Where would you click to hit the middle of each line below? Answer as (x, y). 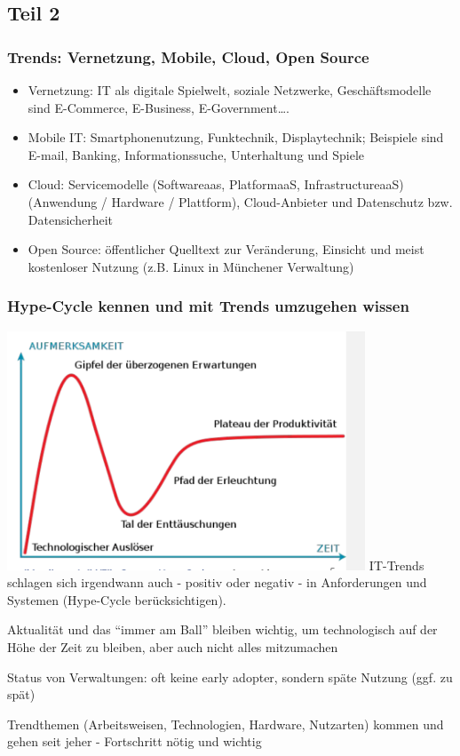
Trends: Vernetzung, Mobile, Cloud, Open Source (188, 56)
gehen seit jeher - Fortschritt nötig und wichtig (135, 741)
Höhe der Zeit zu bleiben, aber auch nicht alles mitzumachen (173, 647)
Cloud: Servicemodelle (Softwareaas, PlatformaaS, (164, 184)
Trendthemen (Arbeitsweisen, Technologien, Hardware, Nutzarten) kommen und (226, 724)
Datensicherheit (70, 219)
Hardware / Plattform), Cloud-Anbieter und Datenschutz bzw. (282, 201)
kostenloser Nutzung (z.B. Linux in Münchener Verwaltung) (191, 266)
